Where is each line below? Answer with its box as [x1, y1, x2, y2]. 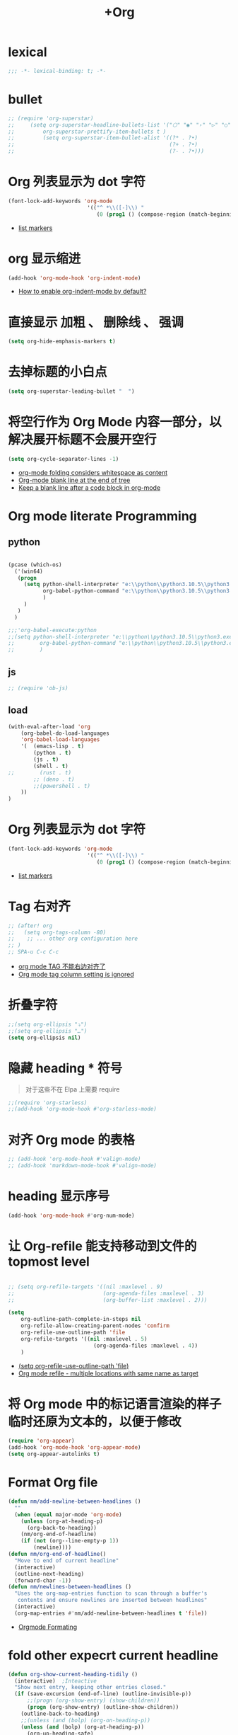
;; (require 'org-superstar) [8, 115, 94, 122]
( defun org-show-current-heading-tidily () [8, 1671, 138, 1678]
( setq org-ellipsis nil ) [8, 1034, 81, 1041]
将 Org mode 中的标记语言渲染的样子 [8, 1396, 222, 1412]
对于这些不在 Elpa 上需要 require [25, 1084, 120, 1094]
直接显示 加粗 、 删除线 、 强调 [8, 314, 184, 330]
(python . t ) [33, 750, 72, 757]
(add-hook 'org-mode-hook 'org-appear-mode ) [8, 1444, 141, 1451]
